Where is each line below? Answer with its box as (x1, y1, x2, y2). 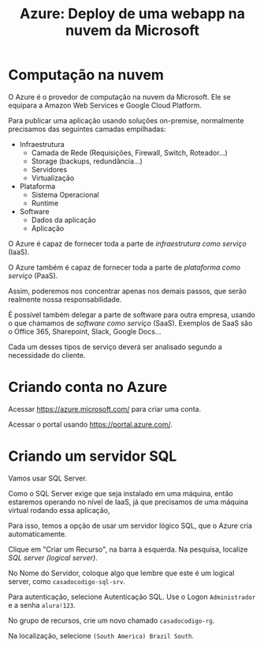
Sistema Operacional (31, 190, 99, 199)
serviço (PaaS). (8, 270, 58, 281)
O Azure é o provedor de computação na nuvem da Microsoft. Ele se (8, 92, 231, 101)
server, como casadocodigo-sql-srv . (8, 576, 126, 586)
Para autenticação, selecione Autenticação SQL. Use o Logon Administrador (8, 592, 256, 601)
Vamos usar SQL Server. (8, 473, 87, 483)
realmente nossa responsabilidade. (8, 294, 122, 304)
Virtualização (31, 173, 75, 183)
